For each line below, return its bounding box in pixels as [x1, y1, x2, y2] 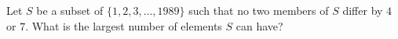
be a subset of [36, 2, 104, 18]
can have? [236, 17, 283, 34]
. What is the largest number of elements [25, 17, 222, 34]
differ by [342, 2, 383, 18]
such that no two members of [188, 2, 329, 18]
